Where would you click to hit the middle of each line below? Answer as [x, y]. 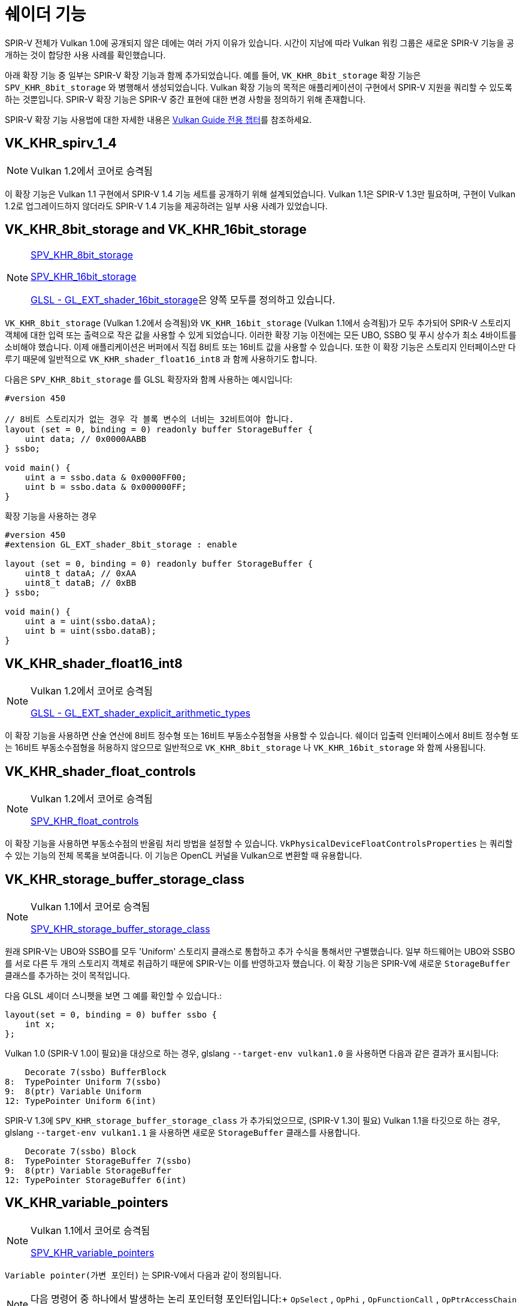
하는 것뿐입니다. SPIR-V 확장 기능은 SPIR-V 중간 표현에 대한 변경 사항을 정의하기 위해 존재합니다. [185, 99]
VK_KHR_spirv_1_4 [61, 143]
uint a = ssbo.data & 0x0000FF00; [106, 478]
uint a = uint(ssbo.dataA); [90, 622]
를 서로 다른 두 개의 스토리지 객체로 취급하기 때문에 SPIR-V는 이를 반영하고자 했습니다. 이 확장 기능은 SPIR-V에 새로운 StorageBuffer [258, 963]
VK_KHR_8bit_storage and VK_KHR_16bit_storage [156, 230]
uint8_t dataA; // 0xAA [81, 574]
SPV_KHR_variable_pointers [93, 1252]
